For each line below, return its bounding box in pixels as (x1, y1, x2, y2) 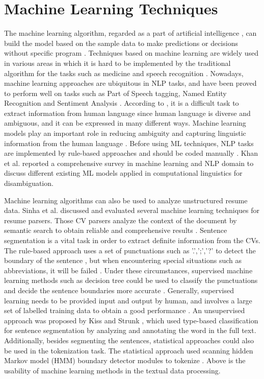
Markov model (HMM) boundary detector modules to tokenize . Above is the (4, 355, 246, 366)
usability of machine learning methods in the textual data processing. (4, 365, 221, 375)
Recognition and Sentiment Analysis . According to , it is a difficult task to (4, 98, 239, 108)
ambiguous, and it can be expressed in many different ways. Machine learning (4, 117, 246, 128)
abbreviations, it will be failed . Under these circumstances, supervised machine (4, 265, 253, 275)
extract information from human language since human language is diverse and (4, 107, 251, 118)
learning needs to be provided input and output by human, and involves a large (4, 295, 252, 305)
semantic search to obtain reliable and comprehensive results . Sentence (4, 225, 227, 235)
